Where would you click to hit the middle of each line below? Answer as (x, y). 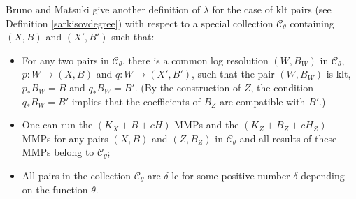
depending (323, 175)
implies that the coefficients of (136, 101)
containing (312, 23)
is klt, (339, 74)
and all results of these (288, 138)
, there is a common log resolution (195, 60)
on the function (55, 189)
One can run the (57, 125)
